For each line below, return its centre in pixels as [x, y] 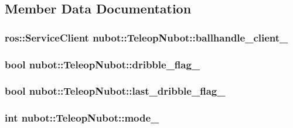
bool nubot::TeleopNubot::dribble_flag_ [103, 64]
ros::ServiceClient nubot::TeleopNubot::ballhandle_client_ [146, 37]
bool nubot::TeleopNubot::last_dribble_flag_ [115, 91]
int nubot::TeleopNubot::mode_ [82, 118]
